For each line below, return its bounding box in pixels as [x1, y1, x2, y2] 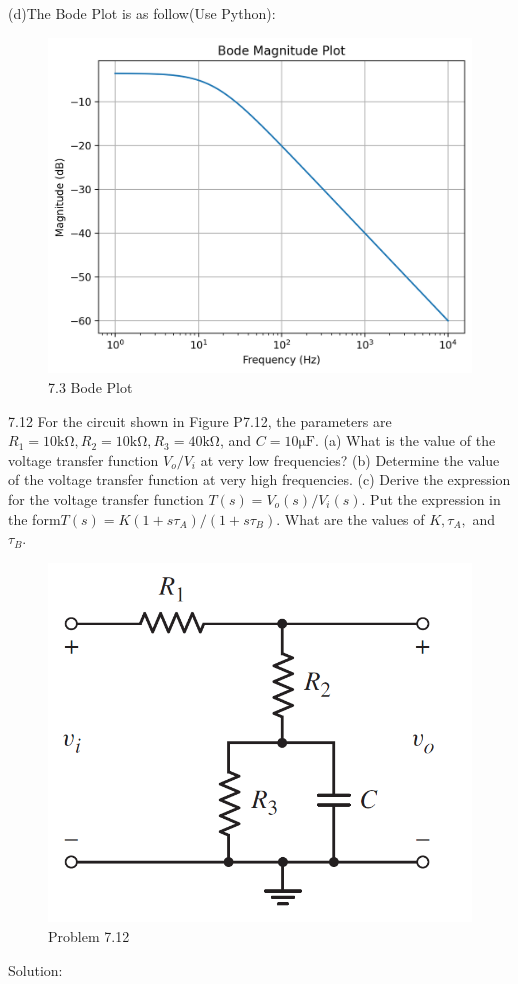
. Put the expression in [361, 488, 501, 509]
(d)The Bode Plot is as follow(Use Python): [8, 3, 276, 23]
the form [8, 508, 61, 529]
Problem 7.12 [48, 925, 130, 946]
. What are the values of [276, 508, 425, 529]
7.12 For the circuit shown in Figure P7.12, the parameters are [8, 410, 392, 431]
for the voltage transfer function [8, 488, 204, 509]
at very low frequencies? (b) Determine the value [200, 449, 500, 470]
